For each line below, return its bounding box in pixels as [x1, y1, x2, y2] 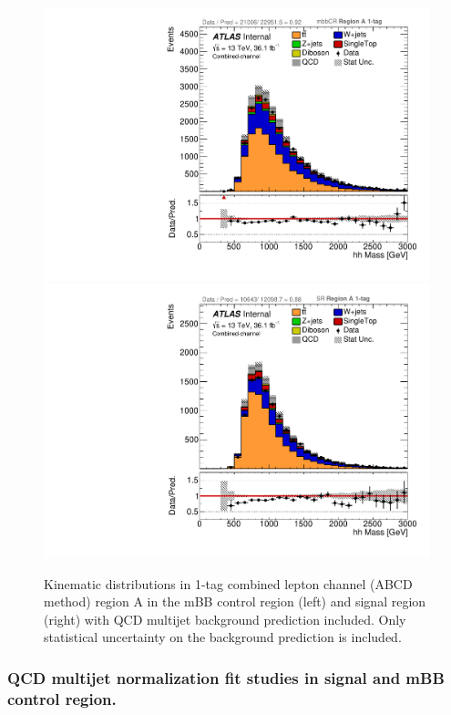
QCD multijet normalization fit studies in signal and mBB [7, 666, 445, 689]
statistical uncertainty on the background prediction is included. [44, 627, 402, 647]
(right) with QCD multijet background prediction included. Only [44, 609, 406, 628]
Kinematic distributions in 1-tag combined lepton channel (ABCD [44, 574, 413, 593]
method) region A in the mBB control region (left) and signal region [44, 592, 426, 611]
